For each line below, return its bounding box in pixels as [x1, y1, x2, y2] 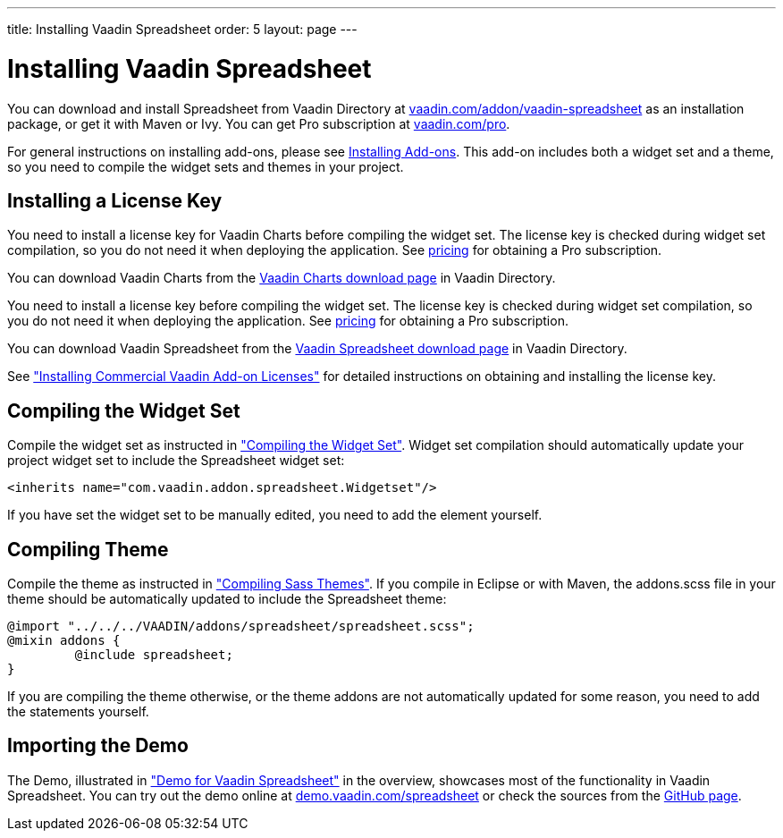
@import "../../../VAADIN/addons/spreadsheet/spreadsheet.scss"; [7, 619, 475, 634]
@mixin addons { [7, 633, 121, 648]
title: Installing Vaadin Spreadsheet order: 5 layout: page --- [7, 21, 358, 37]
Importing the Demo [7, 734, 189, 758]
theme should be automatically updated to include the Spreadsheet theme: [7, 591, 447, 607]
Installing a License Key [7, 189, 223, 212]
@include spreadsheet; [74, 648, 233, 663]
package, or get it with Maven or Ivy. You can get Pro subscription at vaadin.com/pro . [7, 115, 510, 131]
